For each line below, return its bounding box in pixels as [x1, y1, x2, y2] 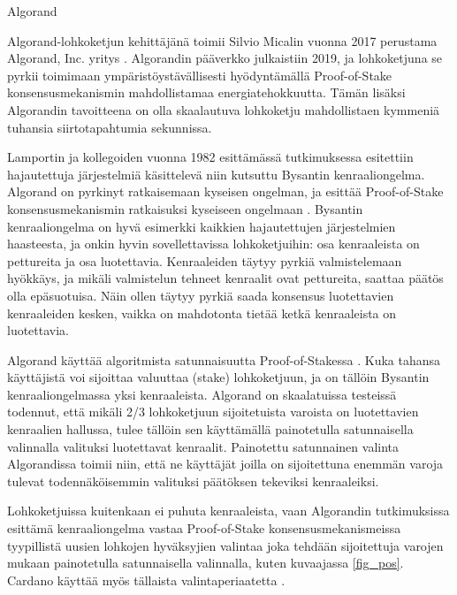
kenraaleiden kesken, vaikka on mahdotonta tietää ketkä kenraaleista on [7, 303, 397, 322]
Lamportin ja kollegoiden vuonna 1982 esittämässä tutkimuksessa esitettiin [7, 148, 414, 166]
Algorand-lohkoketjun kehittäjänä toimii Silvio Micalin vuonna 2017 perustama [7, 31, 438, 50]
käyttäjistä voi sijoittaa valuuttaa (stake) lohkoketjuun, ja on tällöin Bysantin [7, 368, 430, 386]
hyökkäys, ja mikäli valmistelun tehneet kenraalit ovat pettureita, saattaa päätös [7, 269, 444, 287]
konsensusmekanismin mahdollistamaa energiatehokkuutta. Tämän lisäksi [7, 83, 406, 102]
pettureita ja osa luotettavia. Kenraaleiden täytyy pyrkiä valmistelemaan [7, 251, 402, 270]
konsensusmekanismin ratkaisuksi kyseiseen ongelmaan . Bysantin [7, 199, 363, 217]
